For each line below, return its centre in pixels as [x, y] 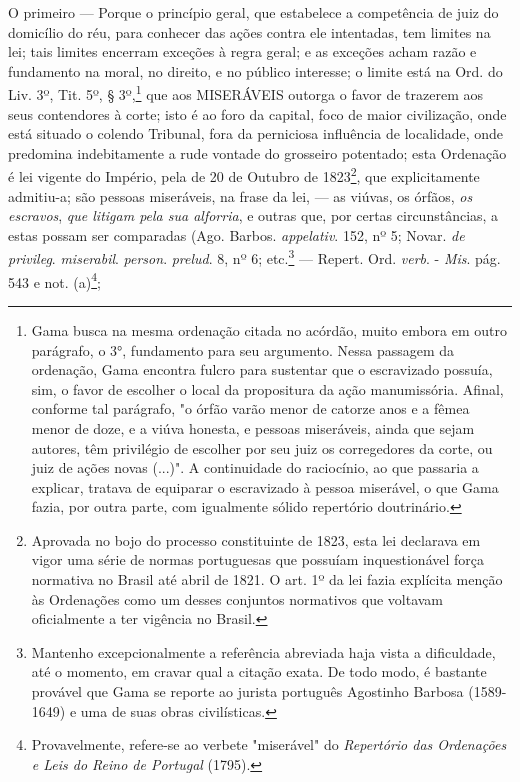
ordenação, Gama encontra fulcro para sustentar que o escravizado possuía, [262, 369]
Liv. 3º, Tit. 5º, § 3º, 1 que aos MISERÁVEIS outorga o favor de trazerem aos [246, 93]
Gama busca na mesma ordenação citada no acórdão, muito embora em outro [269, 329]
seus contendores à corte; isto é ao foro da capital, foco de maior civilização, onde [257, 113]
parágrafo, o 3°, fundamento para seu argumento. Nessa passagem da [243, 349]
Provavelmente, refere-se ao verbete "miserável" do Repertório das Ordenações [269, 744]
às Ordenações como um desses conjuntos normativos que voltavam [237, 598]
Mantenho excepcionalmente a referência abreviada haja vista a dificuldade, [263, 651]
